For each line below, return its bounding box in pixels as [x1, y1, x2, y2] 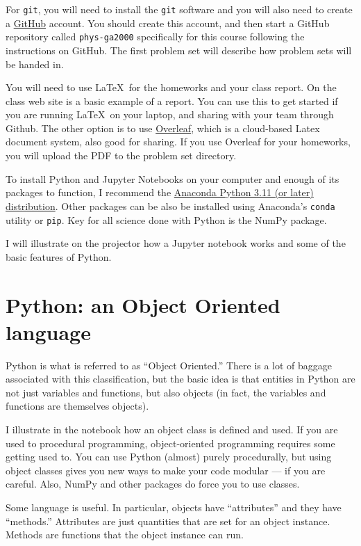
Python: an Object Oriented [6, 290, 280, 319]
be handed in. [6, 56, 64, 71]
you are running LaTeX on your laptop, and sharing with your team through [6, 107, 334, 122]
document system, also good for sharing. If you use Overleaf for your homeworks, [6, 134, 351, 149]
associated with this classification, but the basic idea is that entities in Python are [6, 371, 355, 386]
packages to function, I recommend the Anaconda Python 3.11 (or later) [6, 185, 314, 200]
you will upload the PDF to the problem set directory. [6, 148, 237, 163]
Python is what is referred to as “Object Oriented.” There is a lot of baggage [6, 358, 333, 372]
